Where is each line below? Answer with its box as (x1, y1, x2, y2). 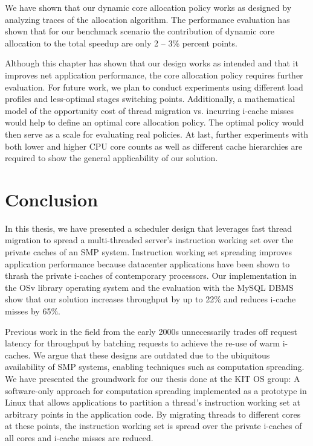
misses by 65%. (5, 305, 60, 317)
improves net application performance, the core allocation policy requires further (5, 68, 303, 81)
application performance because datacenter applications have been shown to (5, 257, 290, 270)
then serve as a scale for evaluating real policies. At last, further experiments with (5, 127, 308, 140)
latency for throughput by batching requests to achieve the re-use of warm (5, 337, 280, 349)
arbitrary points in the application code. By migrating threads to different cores (5, 407, 301, 420)
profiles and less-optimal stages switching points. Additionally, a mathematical (5, 92, 295, 105)
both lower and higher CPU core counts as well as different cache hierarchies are (5, 139, 303, 152)
